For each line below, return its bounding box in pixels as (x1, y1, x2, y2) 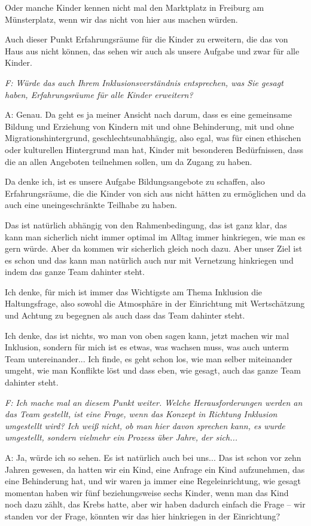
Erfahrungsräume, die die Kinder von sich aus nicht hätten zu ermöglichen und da (5, 186, 306, 199)
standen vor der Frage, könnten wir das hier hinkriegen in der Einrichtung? (5, 509, 280, 522)
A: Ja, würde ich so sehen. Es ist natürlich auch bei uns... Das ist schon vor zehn (5, 451, 301, 463)
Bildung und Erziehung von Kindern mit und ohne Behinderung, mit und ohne (5, 120, 294, 132)
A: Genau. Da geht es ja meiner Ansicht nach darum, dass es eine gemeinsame (5, 108, 292, 121)
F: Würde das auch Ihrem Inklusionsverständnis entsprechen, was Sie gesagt (5, 76, 283, 88)
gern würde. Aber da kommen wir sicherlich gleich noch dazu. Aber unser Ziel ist (5, 242, 303, 255)
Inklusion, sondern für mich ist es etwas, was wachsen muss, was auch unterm (5, 341, 289, 353)
